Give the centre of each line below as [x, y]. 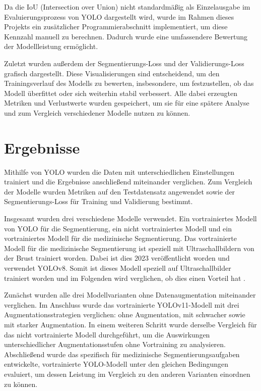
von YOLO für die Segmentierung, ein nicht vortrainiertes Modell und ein [118, 228]
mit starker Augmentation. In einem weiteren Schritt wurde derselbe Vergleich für [130, 324]
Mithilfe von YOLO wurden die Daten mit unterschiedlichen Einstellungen [119, 172]
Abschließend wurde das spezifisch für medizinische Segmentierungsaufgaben [122, 354]
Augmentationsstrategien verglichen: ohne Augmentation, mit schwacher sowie [125, 314]
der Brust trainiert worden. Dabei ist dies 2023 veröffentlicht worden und [117, 258]
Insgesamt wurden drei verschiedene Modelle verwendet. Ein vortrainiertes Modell [130, 218]
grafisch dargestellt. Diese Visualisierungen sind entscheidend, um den [112, 73]
